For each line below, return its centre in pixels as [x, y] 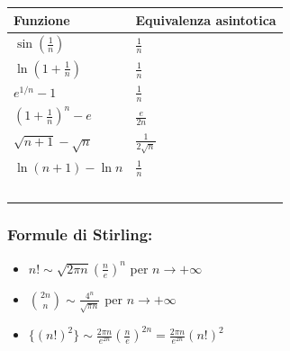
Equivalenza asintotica [206, 19]
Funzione [42, 19]
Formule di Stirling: [80, 234]
